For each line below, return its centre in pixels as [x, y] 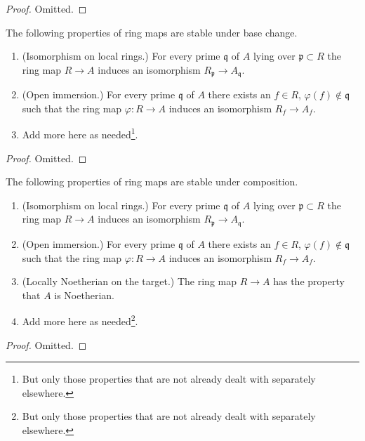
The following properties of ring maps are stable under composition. [152, 182]
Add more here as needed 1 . [80, 133]
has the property [309, 281]
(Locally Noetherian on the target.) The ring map [130, 281]
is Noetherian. [84, 295]
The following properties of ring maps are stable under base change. [152, 32]
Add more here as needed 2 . [80, 320]
